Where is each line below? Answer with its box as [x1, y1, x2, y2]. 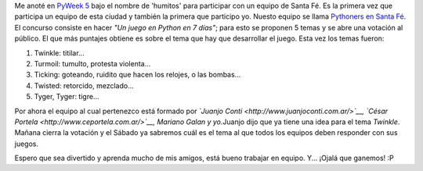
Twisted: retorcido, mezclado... [34, 80, 135, 90]
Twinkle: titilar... [34, 48, 85, 58]
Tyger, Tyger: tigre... [34, 92, 99, 102]
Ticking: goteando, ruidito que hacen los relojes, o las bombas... [34, 70, 241, 80]
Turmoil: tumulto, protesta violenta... [34, 59, 151, 68]
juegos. [14, 139, 39, 148]
